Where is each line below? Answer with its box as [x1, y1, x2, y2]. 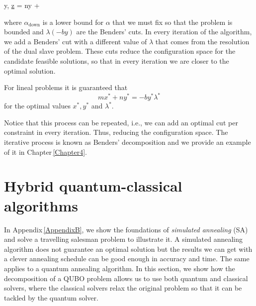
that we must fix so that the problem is [112, 16, 233, 27]
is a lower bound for [42, 16, 104, 27]
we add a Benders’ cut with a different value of [4, 36, 147, 46]
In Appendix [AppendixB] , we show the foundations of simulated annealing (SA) [4, 224, 248, 234]
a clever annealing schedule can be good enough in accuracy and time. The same [4, 253, 250, 264]
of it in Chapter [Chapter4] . [4, 146, 87, 157]
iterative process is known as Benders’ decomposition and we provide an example [4, 137, 251, 147]
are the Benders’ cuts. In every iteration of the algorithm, [76, 26, 252, 37]
